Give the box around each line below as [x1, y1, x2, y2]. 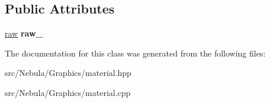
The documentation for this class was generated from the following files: [5, 46, 266, 59]
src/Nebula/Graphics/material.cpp [5, 86, 131, 98]
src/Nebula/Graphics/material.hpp [5, 67, 131, 79]
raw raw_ [5, 27, 43, 39]
